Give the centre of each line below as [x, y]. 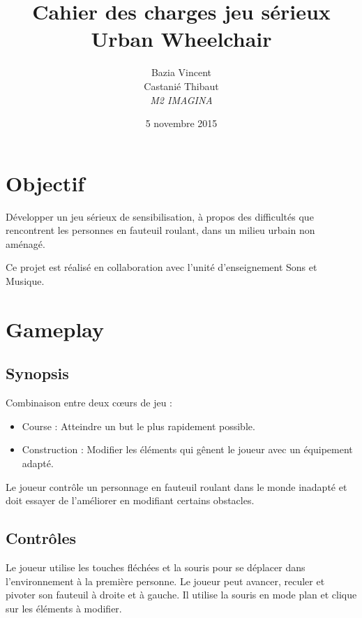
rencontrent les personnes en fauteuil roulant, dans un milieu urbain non [160, 230]
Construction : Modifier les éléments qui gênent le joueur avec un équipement [187, 449]
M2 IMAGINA [181, 100]
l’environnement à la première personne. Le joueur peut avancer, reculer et [165, 581]
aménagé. [25, 243]
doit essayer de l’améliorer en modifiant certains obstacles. [130, 500]
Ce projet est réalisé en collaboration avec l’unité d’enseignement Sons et [161, 267]
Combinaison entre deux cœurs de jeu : [89, 403]
